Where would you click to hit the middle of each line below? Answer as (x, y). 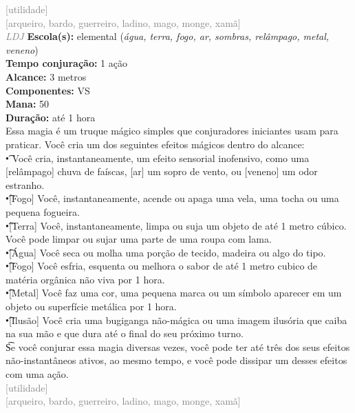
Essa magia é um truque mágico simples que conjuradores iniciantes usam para (172, 131)
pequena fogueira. (43, 211)
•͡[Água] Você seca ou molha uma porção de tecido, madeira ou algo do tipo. (166, 252)
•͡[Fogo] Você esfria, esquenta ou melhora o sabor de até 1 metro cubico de (162, 266)
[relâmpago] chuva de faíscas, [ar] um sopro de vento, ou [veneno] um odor (162, 171)
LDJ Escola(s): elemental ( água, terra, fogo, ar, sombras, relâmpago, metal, (168, 36)
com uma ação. (37, 374)
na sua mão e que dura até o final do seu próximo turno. (125, 333)
